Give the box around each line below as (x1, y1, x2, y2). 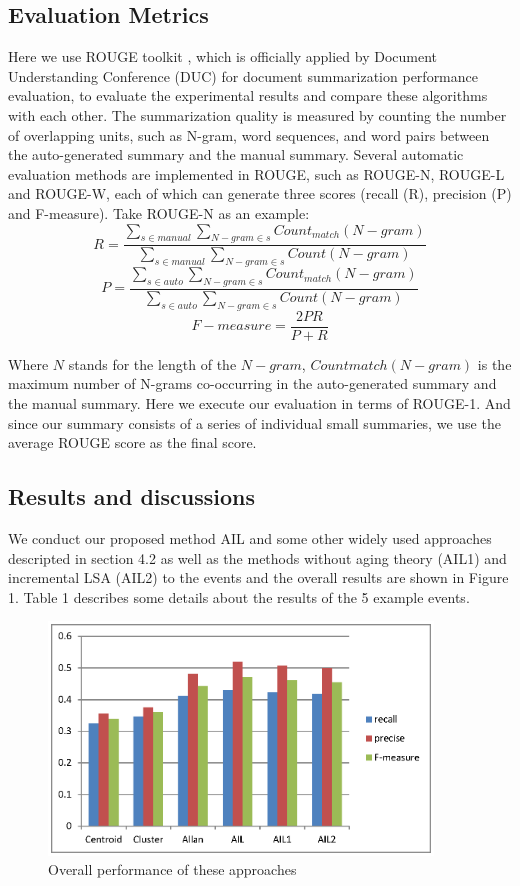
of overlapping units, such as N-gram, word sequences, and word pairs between (8, 124, 490, 145)
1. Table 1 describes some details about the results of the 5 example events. (8, 586, 470, 607)
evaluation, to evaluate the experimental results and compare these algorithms (8, 85, 488, 106)
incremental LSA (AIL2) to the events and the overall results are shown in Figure (8, 567, 509, 588)
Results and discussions (8, 481, 256, 512)
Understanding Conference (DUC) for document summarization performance (8, 65, 478, 86)
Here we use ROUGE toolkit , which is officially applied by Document (8, 46, 438, 67)
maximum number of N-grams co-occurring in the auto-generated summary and (8, 373, 497, 394)
